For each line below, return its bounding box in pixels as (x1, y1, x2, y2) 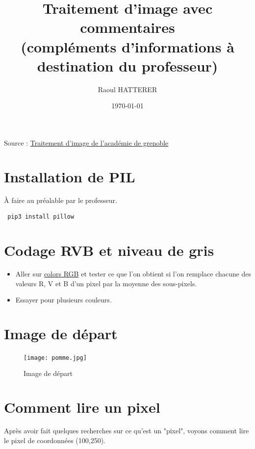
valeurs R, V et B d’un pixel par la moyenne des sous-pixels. (15, 278, 197, 288)
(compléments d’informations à (21, 36, 234, 56)
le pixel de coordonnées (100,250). (4, 435, 106, 445)
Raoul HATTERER (98, 84, 157, 94)
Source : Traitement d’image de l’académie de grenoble (4, 137, 169, 148)
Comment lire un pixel (4, 397, 160, 417)
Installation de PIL (4, 166, 135, 186)
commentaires (80, 17, 175, 37)
